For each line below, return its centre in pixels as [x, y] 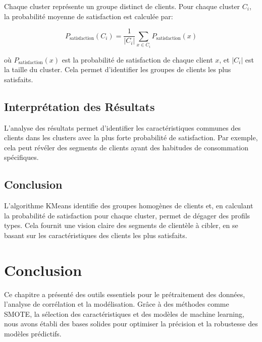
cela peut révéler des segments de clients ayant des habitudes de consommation [126, 147]
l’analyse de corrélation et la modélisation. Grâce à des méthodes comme [117, 304]
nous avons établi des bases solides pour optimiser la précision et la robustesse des [131, 324]
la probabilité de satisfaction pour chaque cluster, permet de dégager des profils [127, 215]
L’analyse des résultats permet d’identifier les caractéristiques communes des [122, 127]
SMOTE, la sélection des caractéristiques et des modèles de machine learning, [124, 313]
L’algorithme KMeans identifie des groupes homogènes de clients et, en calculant [129, 206]
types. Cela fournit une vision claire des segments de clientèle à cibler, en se [121, 225]
